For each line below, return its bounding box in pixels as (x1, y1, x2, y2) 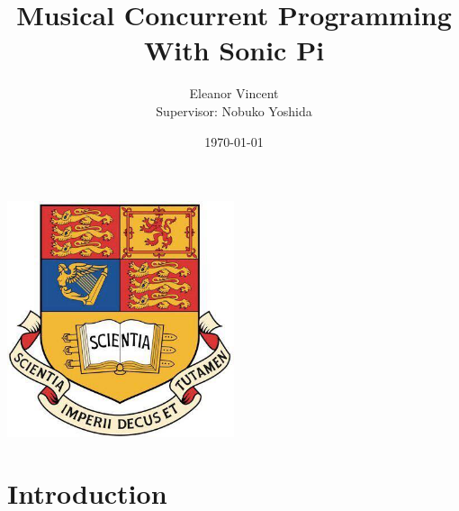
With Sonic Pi (143, 32, 325, 68)
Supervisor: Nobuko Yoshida (156, 101, 312, 120)
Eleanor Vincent (189, 84, 279, 103)
